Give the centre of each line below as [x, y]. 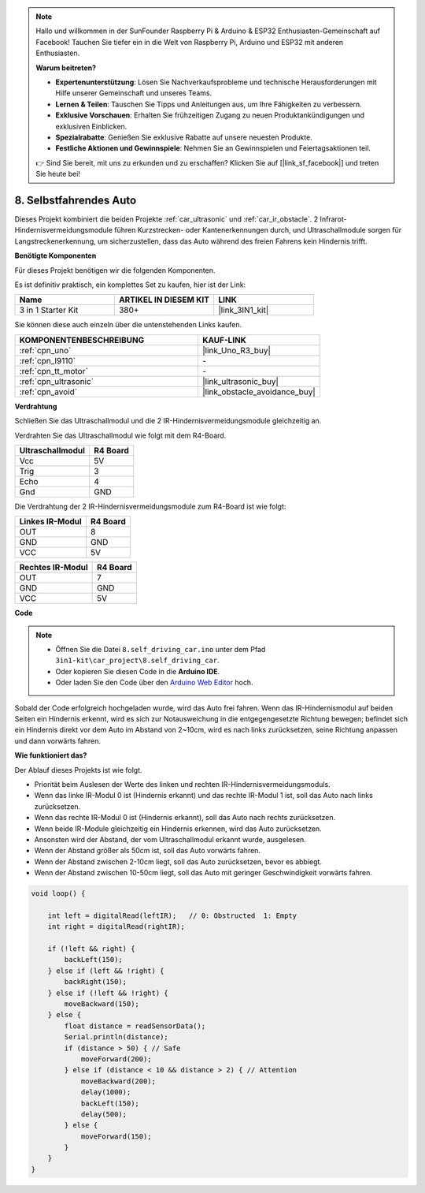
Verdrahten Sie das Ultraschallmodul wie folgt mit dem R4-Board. [120, 435]
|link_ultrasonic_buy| [240, 381]
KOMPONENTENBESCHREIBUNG [82, 340]
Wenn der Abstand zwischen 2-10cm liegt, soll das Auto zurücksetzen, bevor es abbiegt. [178, 861]
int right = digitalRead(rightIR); [116, 927]
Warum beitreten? [66, 68]
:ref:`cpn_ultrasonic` [57, 381]
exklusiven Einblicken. [91, 126]
